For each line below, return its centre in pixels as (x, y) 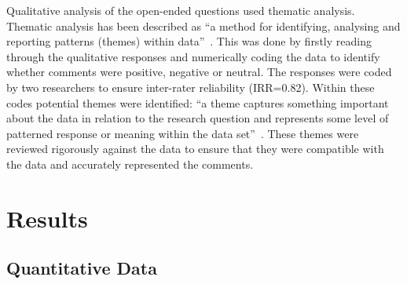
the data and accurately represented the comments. (130, 164)
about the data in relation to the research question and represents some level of (198, 118)
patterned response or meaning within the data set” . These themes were (183, 133)
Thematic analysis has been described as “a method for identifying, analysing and (203, 25)
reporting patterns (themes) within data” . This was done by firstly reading (189, 41)
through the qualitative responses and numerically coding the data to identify (193, 56)
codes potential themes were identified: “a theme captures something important (198, 102)
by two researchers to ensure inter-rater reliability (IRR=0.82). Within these (191, 87)
